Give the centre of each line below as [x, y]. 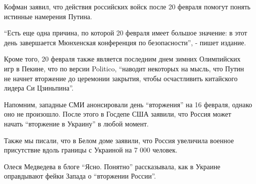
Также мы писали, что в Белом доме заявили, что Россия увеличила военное [119, 140]
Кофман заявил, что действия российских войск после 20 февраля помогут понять [127, 6]
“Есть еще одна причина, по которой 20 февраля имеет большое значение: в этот [126, 33]
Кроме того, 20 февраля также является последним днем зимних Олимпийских [122, 59]
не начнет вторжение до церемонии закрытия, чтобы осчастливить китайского [121, 78]
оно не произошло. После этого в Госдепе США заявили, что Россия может [118, 114]
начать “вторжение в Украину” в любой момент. [76, 123]
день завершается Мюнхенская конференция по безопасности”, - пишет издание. [125, 42]
